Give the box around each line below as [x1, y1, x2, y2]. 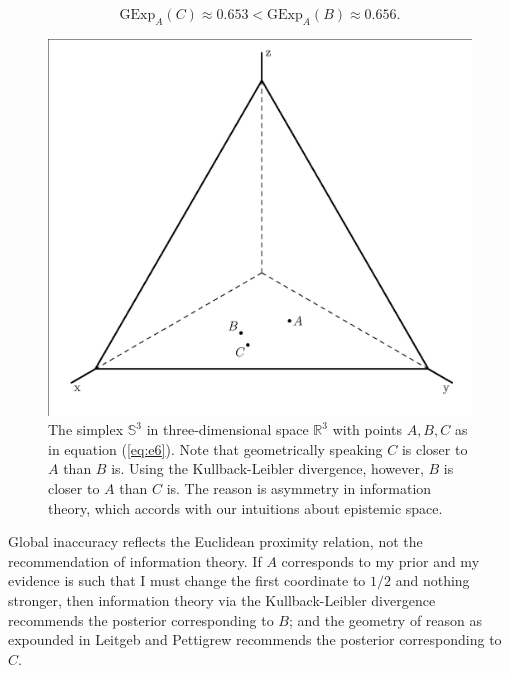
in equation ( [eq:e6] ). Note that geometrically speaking [48, 438, 383, 459]
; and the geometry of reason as [288, 609, 483, 630]
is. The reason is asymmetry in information [166, 477, 432, 498]
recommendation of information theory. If [8, 550, 262, 571]
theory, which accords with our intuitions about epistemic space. [48, 497, 443, 518]
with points [332, 419, 402, 440]
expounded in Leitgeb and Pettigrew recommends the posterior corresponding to [8, 629, 502, 650]
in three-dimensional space [146, 419, 309, 440]
